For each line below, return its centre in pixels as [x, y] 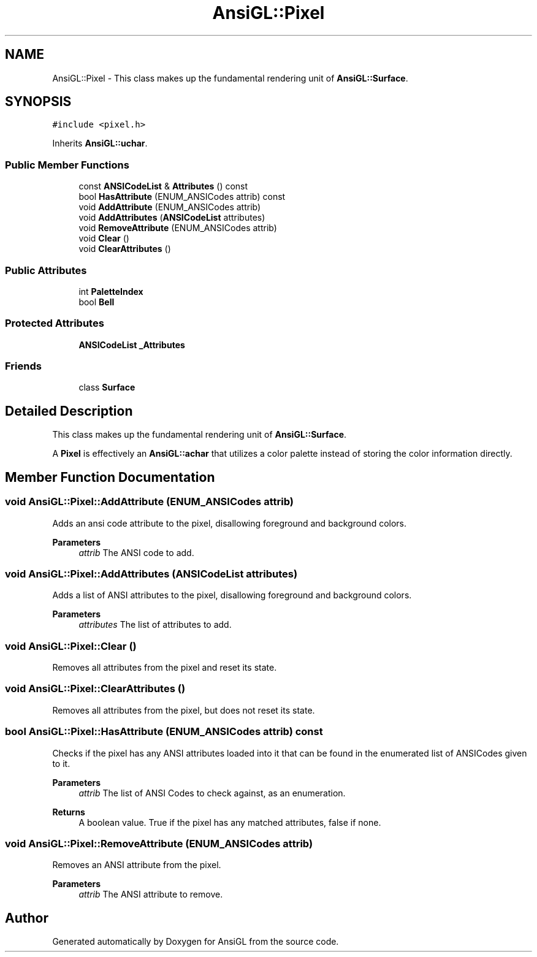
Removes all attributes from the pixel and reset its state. [165, 667]
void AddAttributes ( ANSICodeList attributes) [172, 218]
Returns [69, 812]
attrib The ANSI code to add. [136, 552]
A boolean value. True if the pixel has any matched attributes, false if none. [230, 822]
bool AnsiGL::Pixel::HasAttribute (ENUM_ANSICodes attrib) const [164, 732]
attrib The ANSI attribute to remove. [151, 894]
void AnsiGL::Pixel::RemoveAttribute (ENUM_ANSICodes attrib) [159, 843]
